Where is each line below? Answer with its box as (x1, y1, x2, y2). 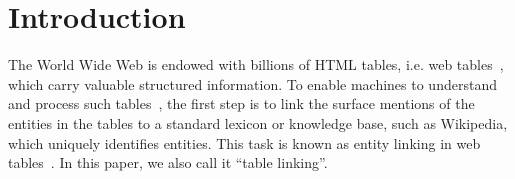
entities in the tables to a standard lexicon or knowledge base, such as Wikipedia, (8, 112, 508, 133)
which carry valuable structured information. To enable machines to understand (8, 73, 497, 94)
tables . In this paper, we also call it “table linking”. (8, 152, 328, 173)
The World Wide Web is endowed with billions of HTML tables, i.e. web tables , (8, 54, 504, 75)
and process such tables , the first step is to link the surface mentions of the (8, 93, 475, 114)
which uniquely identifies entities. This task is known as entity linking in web (8, 132, 481, 153)
